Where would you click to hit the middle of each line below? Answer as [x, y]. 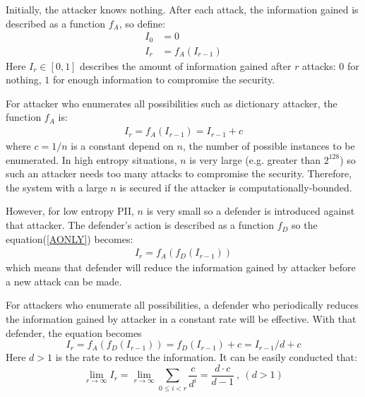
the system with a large [56, 187]
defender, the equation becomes [74, 332]
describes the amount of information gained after [186, 65]
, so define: [142, 23]
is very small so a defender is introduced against [251, 211]
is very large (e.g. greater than [255, 159]
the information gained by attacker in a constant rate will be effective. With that [181, 319]
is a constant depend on [122, 146]
